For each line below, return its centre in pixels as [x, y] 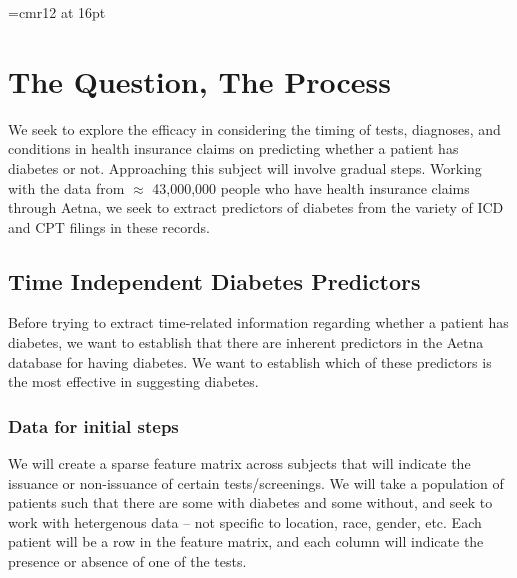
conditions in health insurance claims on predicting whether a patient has [233, 148]
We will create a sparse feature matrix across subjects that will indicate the [239, 463]
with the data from [66, 187]
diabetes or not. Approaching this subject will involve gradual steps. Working [245, 167]
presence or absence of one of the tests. [127, 561]
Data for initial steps [93, 425]
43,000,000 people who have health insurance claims [311, 187]
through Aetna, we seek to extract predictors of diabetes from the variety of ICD [256, 207]
